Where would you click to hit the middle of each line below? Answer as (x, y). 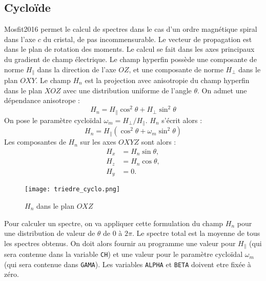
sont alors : (159, 142)
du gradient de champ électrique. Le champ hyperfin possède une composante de (130, 59)
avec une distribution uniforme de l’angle (127, 90)
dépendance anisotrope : (42, 100)
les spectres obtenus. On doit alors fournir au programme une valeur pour (120, 243)
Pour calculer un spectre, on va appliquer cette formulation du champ (114, 223)
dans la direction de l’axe (77, 69)
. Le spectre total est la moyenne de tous (196, 233)
